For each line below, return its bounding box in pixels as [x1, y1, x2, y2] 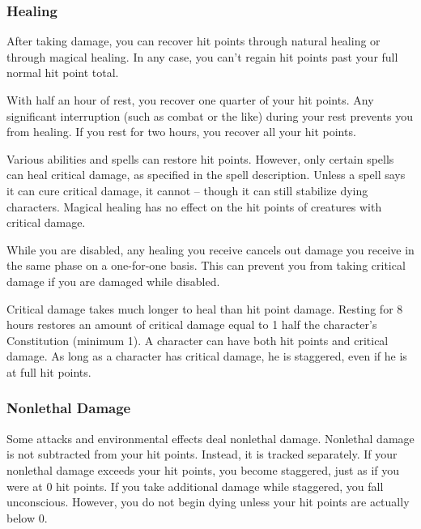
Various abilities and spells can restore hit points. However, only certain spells [6, 150, 394, 167]
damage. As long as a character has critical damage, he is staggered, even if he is [6, 348, 407, 365]
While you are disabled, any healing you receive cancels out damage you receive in [6, 241, 415, 258]
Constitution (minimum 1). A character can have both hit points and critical [6, 331, 389, 348]
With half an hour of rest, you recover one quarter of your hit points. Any [6, 92, 374, 108]
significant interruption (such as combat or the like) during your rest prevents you [6, 107, 413, 124]
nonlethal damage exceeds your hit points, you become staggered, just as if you [6, 461, 400, 478]
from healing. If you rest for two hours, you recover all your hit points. [6, 123, 356, 140]
